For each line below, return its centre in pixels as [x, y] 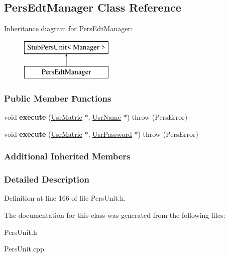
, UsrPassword [110, 134]
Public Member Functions [58, 98]
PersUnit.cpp [24, 249]
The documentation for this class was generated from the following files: [115, 215]
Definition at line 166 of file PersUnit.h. [65, 198]
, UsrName [104, 117]
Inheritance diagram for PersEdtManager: [68, 28]
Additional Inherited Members [67, 156]
